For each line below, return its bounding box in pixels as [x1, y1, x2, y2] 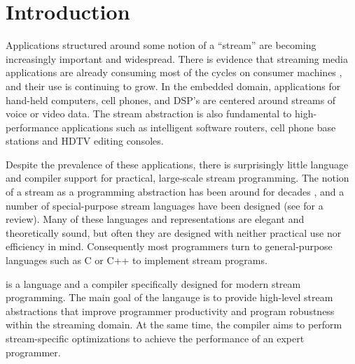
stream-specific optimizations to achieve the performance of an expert [6, 331, 305, 345]
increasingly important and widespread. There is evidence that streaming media [6, 51, 348, 66]
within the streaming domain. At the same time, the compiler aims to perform [6, 317, 342, 332]
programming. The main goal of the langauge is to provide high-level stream [6, 290, 333, 305]
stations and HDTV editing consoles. [6, 133, 164, 148]
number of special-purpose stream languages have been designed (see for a [6, 198, 323, 212]
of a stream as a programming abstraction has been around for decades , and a [6, 184, 344, 199]
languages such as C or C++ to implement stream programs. [6, 253, 267, 268]
